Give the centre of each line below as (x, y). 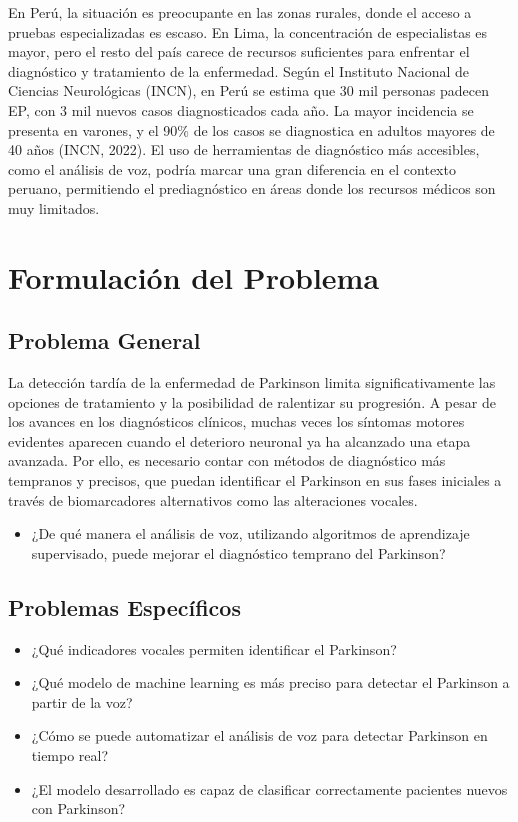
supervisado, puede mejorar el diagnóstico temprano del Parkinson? (238, 552)
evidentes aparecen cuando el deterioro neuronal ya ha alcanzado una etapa (239, 440)
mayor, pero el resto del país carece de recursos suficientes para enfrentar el (239, 51)
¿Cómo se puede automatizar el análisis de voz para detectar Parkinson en (259, 735)
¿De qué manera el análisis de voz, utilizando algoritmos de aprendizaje (250, 533)
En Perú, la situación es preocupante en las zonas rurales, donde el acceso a (240, 12)
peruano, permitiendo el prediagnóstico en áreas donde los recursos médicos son (252, 188)
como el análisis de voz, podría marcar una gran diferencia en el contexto (232, 168)
